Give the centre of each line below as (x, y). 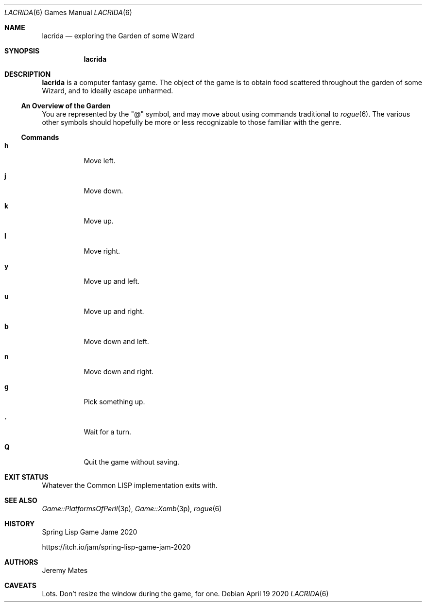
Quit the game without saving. (132, 462)
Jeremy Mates (65, 570)
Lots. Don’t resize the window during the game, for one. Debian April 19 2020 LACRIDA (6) (185, 594)
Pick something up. (114, 402)
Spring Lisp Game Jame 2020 (90, 532)
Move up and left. (112, 281)
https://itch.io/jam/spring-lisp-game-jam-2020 (116, 547)
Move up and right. (114, 311)
